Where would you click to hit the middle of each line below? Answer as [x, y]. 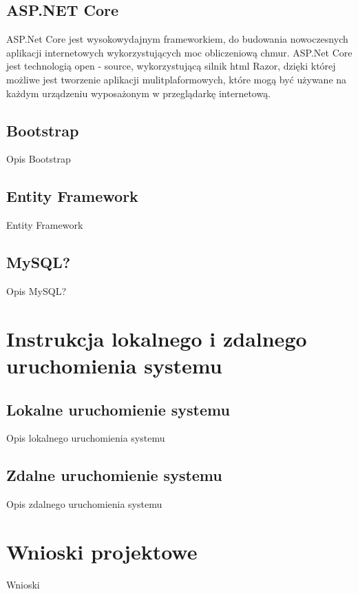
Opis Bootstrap [39, 159]
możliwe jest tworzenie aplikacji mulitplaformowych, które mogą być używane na [177, 79]
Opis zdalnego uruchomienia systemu [84, 504]
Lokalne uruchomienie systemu [118, 409]
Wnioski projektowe [102, 551]
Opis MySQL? [36, 290]
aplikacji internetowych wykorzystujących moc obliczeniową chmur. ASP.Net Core [179, 52]
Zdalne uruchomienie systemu [114, 475]
